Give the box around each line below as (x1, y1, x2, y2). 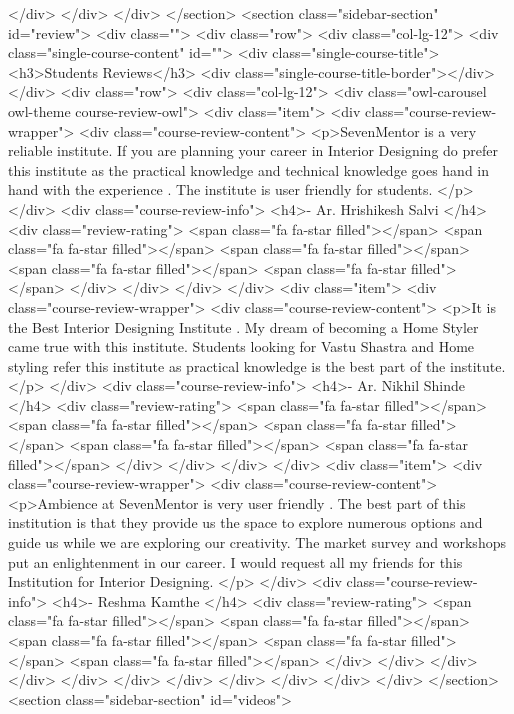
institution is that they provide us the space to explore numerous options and (8, 512, 483, 533)
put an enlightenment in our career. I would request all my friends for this (8, 551, 463, 572)
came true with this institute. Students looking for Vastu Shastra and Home (8, 336, 475, 357)
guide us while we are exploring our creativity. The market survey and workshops (8, 532, 506, 553)
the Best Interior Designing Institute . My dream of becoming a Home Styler (8, 316, 479, 337)
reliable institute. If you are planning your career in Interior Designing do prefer (8, 140, 498, 161)
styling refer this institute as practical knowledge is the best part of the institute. (8, 355, 506, 376)
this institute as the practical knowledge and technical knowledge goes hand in (8, 159, 490, 180)
